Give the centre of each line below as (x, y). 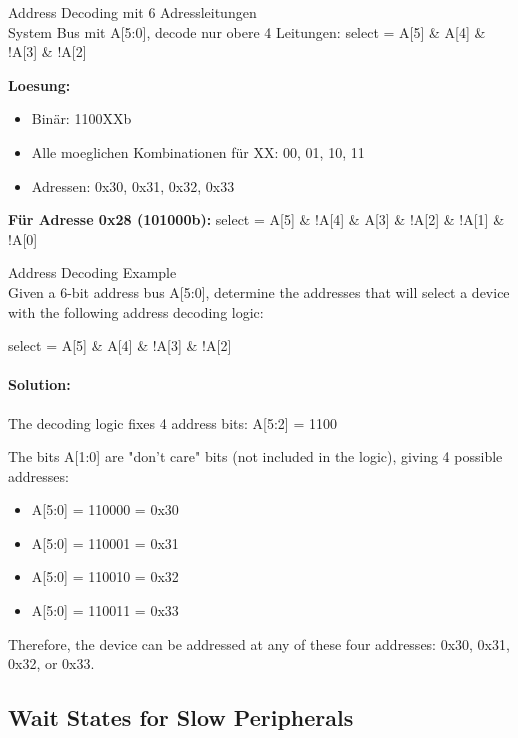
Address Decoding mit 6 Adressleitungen (132, 12)
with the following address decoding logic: (136, 311)
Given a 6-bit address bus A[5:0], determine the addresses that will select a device (259, 291)
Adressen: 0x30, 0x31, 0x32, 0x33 (133, 185)
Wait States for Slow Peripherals (181, 717)
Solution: (39, 384)
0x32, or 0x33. (51, 663)
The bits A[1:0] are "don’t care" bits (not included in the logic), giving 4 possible (255, 456)
